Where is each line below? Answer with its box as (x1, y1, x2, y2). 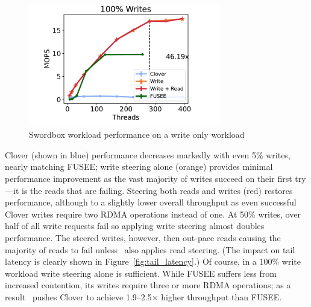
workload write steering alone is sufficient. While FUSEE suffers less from (5, 267, 277, 279)
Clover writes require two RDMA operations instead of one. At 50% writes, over (5, 207, 301, 220)
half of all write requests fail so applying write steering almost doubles (5, 219, 265, 232)
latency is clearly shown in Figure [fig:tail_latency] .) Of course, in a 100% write (5, 255, 301, 268)
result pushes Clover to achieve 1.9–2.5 (5, 290, 152, 303)
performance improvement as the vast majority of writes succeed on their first (5, 172, 292, 185)
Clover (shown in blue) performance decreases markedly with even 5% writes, (5, 148, 291, 161)
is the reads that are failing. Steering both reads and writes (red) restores (21, 184, 293, 196)
